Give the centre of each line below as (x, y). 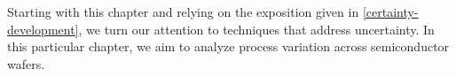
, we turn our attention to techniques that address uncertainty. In (256, 29)
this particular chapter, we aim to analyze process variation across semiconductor (228, 46)
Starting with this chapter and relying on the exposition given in (183, 11)
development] (43, 29)
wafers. (26, 63)
